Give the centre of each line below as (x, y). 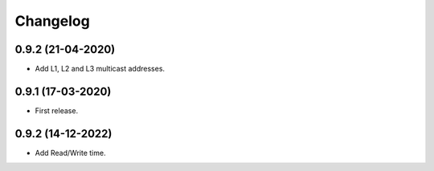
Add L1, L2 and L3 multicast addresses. (100, 69)
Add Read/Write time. (70, 153)
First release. (57, 110)
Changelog (52, 21)
